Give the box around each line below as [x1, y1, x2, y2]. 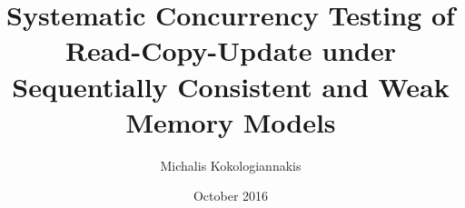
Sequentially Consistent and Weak [12, 67, 450, 104]
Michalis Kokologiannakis [160, 155, 302, 174]
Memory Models [125, 103, 336, 140]
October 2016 [193, 186, 269, 205]
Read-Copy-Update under [64, 32, 397, 69]
